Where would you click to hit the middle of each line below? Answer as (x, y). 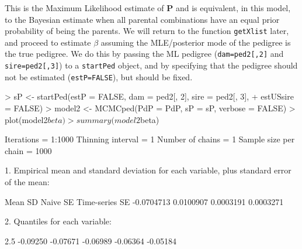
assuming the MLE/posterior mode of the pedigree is (196, 42)
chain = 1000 (28, 150)
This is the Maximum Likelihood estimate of (84, 8)
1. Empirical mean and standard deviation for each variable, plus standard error (148, 170)
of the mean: (27, 181)
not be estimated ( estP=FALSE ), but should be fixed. (99, 76)
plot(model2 (26, 119)
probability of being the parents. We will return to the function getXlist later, (147, 31)
